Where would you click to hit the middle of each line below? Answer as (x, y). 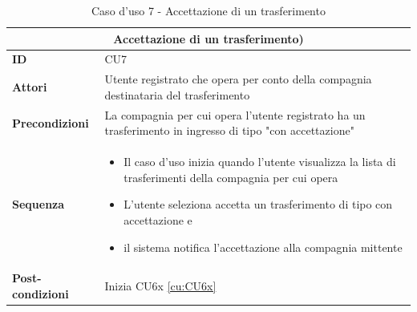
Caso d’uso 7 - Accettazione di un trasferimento (208, 10)
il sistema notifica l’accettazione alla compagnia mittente (263, 247)
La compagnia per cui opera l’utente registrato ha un (235, 114)
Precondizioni (51, 122)
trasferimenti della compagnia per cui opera (231, 177)
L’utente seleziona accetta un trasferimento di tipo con (258, 204)
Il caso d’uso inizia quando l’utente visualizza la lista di (260, 162)
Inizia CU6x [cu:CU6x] (160, 286)
